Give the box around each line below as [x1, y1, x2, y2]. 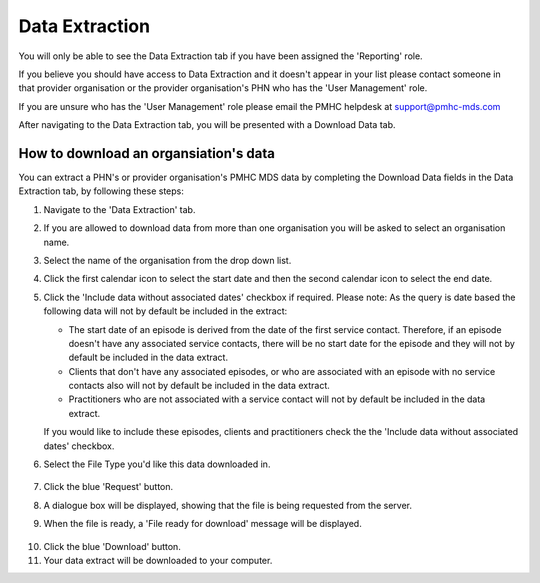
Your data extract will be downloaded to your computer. [43, 555, 273, 566]
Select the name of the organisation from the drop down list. [43, 254, 292, 266]
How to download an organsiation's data [18, 145, 275, 162]
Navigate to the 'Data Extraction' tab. [43, 203, 196, 215]
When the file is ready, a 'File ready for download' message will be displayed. [43, 518, 362, 530]
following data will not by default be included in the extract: [43, 305, 288, 317]
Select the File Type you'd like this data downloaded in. [43, 458, 271, 470]
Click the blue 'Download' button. [43, 540, 182, 552]
